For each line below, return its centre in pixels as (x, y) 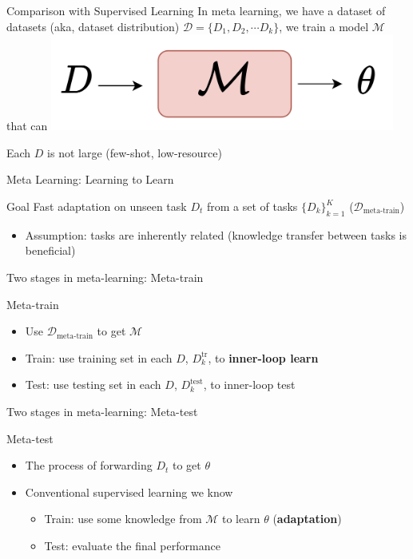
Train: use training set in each (99, 357)
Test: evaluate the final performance (132, 545)
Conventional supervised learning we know (129, 492)
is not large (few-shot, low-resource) (135, 152)
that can (27, 126)
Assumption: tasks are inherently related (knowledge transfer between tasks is (216, 234)
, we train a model (324, 26)
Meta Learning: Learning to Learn (90, 179)
